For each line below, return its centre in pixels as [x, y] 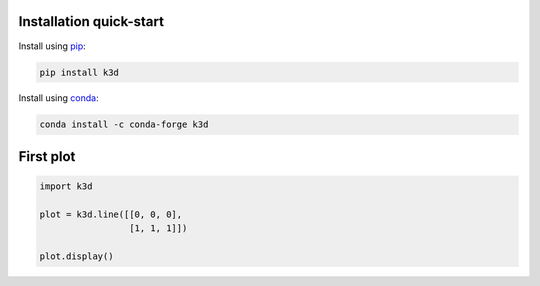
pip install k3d [79, 72]
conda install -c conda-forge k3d [124, 124]
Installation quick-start [91, 21]
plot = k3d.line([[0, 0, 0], [111, 214]
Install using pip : [52, 46]
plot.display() [76, 256]
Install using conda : [58, 98]
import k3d [66, 186]
